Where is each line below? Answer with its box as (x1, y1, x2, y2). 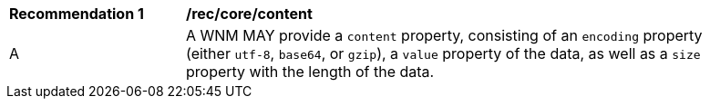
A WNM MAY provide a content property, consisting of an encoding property (186, 26, 703, 44)
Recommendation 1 (9, 5, 144, 23)
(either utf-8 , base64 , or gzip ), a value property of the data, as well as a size (186, 44, 701, 63)
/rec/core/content (186, 5, 313, 23)
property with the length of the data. (186, 63, 435, 81)
